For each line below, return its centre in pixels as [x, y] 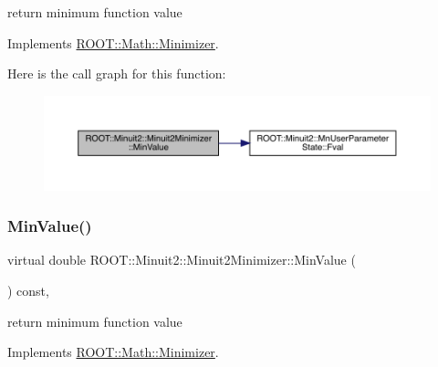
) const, [28, 290]
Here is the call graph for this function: [117, 73]
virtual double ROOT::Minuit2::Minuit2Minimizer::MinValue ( [182, 260]
